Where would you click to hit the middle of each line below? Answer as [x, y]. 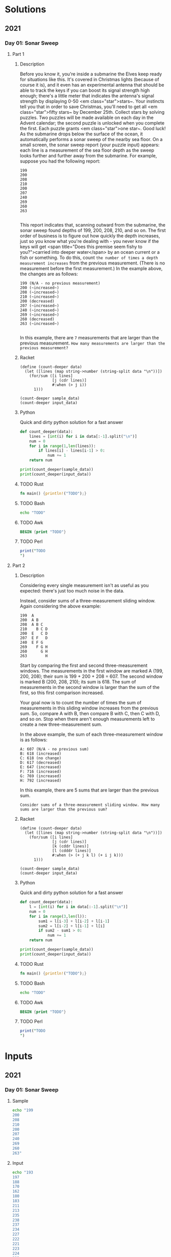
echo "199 [23, 1110]
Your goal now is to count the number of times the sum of [81, 703]
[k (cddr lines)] [70, 846]
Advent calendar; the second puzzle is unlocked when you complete [92, 123]
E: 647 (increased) [41, 767]
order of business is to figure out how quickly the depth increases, [90, 236]
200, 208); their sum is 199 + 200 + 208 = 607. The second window [91, 676]
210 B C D [34, 629]
